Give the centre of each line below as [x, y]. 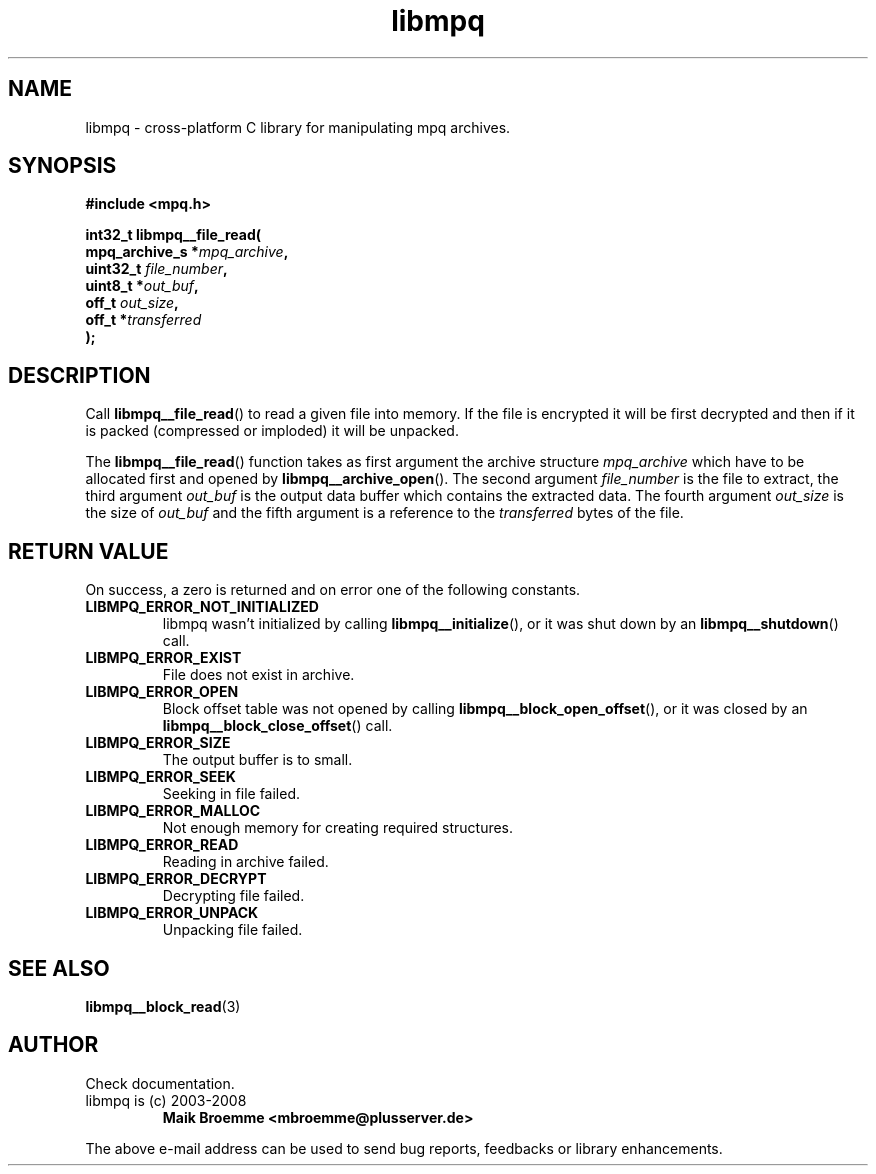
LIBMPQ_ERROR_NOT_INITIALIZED [202, 607]
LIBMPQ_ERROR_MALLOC [173, 811]
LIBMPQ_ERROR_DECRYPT [176, 879]
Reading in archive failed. [245, 862]
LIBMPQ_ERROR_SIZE [158, 743]
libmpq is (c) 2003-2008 [166, 1100]
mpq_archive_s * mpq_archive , [187, 252]
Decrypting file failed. [233, 896]
